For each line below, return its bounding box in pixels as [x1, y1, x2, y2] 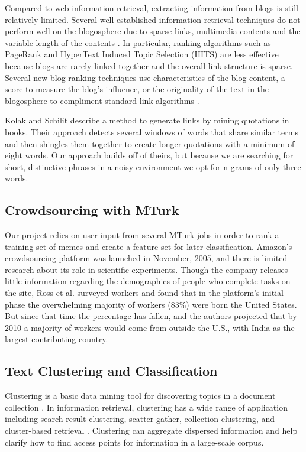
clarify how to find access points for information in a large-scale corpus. [5, 435, 264, 448]
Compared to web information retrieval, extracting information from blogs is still [5, 2, 298, 14]
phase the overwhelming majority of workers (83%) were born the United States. [5, 298, 297, 310]
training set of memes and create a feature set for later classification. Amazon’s [5, 240, 292, 252]
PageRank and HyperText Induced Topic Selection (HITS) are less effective [5, 48, 279, 60]
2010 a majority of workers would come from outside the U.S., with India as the [5, 321, 295, 333]
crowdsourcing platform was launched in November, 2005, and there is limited [5, 252, 288, 264]
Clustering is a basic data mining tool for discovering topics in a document [5, 389, 276, 402]
